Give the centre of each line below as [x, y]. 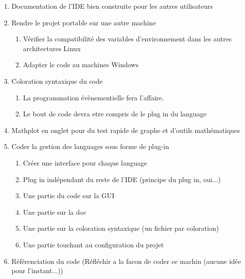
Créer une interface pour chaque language [85, 162]
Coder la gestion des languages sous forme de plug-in [90, 146]
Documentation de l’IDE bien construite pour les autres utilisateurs [112, 6]
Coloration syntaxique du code [57, 81]
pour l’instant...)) [37, 270]
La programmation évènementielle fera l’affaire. [93, 97]
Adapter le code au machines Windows [81, 65]
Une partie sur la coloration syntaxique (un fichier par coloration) [121, 228]
